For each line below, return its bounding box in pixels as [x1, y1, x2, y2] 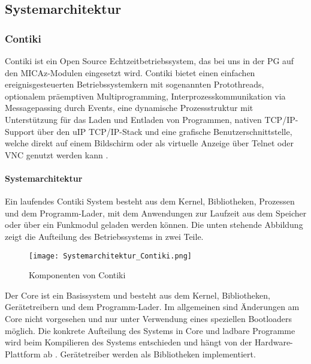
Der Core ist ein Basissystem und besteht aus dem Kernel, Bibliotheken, [5, 288, 270, 301]
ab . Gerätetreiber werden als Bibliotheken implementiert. [43, 347, 256, 360]
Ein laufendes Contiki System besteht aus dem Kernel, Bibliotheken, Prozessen [5, 195, 295, 207]
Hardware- [254, 336, 293, 348]
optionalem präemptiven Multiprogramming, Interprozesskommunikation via [5, 89, 286, 102]
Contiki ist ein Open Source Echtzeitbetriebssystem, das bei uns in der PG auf [5, 55, 294, 67]
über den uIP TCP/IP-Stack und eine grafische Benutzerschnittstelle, [37, 125, 292, 137]
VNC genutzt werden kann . [5, 148, 108, 161]
